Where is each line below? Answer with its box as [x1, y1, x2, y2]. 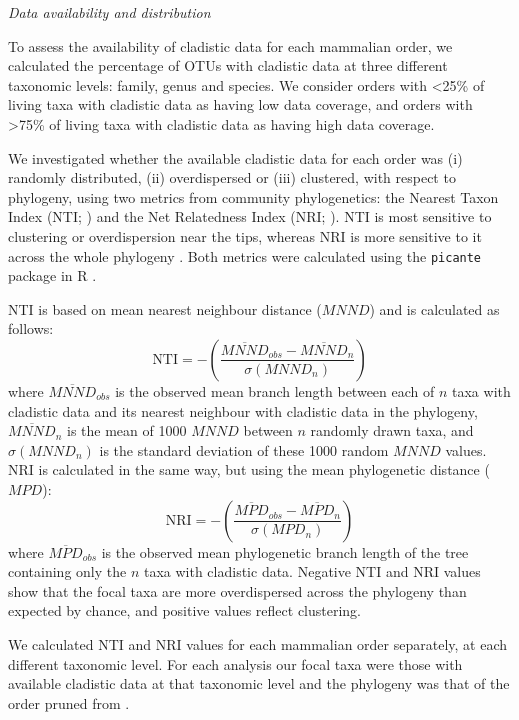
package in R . [8, 265, 97, 286]
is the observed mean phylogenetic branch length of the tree [101, 541, 469, 562]
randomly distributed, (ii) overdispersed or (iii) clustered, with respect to [8, 167, 456, 188]
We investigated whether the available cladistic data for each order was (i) [8, 147, 463, 168]
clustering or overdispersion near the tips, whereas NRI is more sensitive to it [8, 225, 482, 246]
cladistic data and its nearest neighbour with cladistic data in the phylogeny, [8, 400, 478, 421]
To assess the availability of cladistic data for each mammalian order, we [8, 35, 453, 56]
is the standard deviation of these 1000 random [99, 439, 389, 460]
